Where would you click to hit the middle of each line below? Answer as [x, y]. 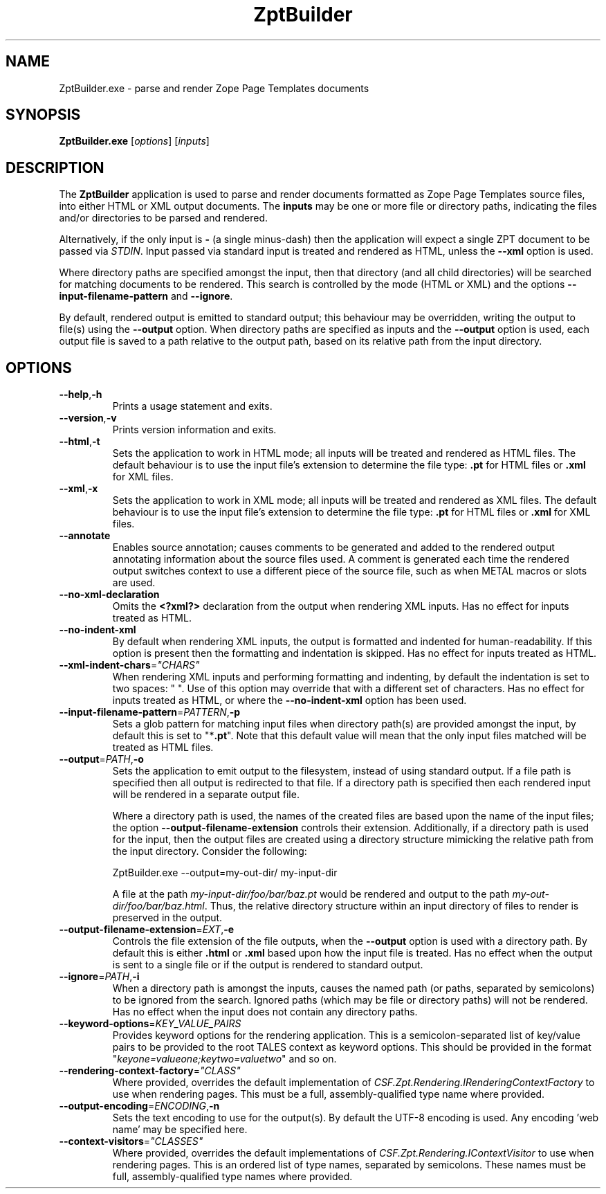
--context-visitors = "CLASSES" [131, 1141]
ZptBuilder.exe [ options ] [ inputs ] [134, 141]
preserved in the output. [167, 918]
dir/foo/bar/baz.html [158, 906]
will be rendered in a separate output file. [206, 795]
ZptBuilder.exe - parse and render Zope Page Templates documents [214, 88]
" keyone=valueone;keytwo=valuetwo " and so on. [224, 1059]
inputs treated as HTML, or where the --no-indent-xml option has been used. [290, 700]
